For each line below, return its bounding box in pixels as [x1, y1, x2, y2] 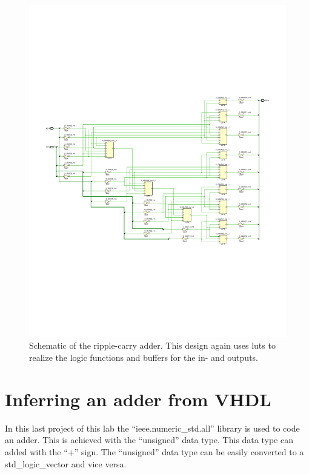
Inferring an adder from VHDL [5, 386, 271, 411]
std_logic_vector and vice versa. [5, 457, 127, 470]
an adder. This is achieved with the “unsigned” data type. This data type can [5, 433, 293, 446]
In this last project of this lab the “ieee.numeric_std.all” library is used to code [5, 421, 300, 434]
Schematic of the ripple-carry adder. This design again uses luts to [29, 339, 276, 352]
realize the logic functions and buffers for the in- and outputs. [29, 351, 258, 364]
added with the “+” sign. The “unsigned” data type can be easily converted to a [5, 445, 304, 458]
